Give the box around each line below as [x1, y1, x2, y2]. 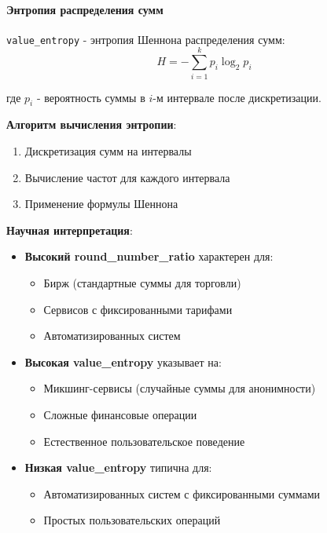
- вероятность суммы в [36, 89, 145, 105]
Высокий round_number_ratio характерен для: [24, 248, 274, 265]
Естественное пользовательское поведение [43, 433, 245, 449]
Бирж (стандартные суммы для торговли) [43, 274, 241, 290]
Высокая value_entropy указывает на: [24, 353, 222, 370]
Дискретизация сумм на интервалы [24, 142, 192, 159]
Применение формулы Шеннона [24, 195, 178, 212]
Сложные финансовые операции [43, 406, 197, 422]
